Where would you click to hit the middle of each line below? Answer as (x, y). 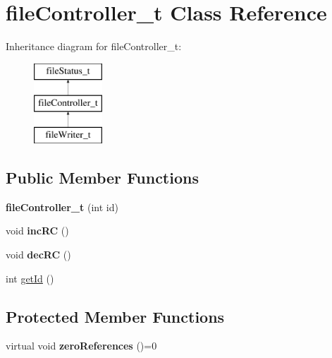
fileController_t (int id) (62, 207)
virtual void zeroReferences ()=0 (81, 346)
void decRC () (38, 255)
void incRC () (37, 231)
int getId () (30, 278)
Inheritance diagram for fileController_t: (94, 46)
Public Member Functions (102, 178)
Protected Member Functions (115, 316)
